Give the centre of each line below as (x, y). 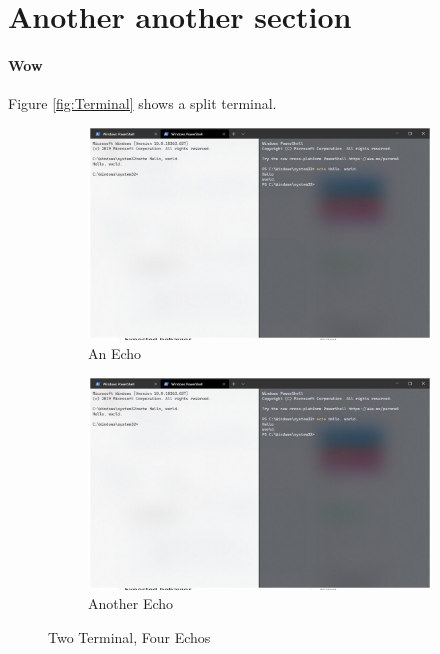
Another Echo (131, 603)
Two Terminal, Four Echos (129, 637)
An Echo (115, 353)
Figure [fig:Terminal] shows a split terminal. (142, 103)
